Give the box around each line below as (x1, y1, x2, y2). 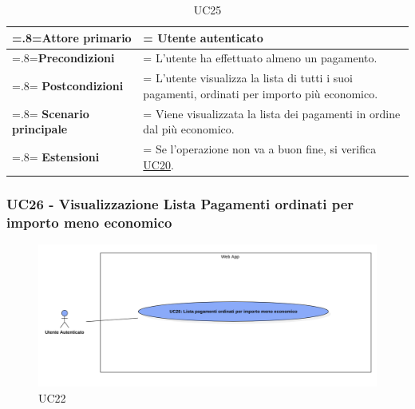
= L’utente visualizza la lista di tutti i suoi (143, 69, 353, 86)
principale (12, 121, 68, 137)
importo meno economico (6, 212, 172, 232)
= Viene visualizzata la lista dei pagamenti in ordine (143, 105, 401, 121)
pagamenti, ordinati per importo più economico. (143, 85, 378, 101)
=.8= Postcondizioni (12, 77, 124, 94)
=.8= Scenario (12, 105, 89, 121)
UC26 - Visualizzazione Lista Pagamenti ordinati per (6, 193, 354, 213)
